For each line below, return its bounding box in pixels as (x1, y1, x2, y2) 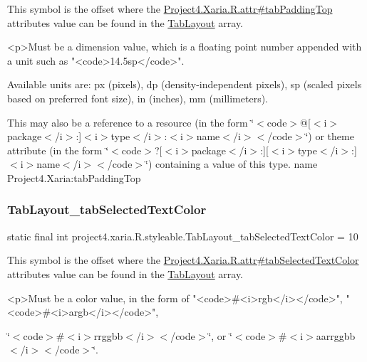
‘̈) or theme (305, 129, 354, 144)
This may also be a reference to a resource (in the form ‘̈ (7, 115, 254, 129)
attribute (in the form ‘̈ (7, 142, 109, 157)
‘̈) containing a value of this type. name (145, 156, 318, 171)
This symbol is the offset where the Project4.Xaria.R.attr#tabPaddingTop (7, 1, 333, 16)
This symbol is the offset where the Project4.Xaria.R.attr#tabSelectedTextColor (7, 252, 359, 267)
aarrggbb (316, 328, 356, 343)
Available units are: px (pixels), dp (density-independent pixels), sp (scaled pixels (7, 77, 362, 92)
